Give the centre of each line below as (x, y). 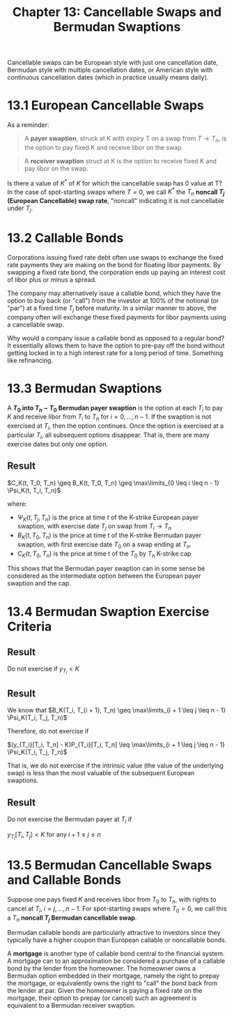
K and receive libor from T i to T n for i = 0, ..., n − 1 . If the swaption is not (109, 418)
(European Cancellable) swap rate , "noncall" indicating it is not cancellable (116, 201)
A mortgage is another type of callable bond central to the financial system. (116, 954)
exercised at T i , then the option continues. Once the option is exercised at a (116, 426)
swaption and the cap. (39, 583)
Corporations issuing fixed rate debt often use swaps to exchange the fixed (115, 257)
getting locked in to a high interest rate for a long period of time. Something (115, 352)
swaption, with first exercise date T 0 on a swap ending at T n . (104, 545)
